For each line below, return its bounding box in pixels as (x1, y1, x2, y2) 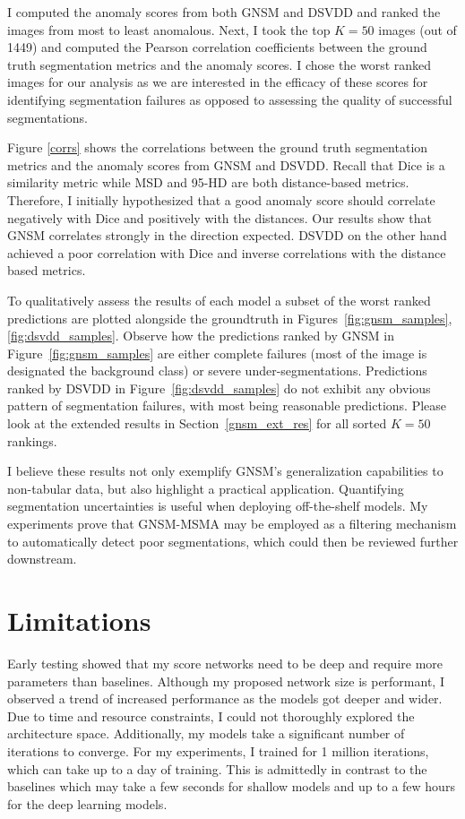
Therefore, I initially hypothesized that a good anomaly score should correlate (7, 190, 435, 209)
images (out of (378, 20, 457, 39)
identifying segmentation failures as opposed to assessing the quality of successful (7, 90, 452, 108)
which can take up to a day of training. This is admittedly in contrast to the (7, 759, 427, 778)
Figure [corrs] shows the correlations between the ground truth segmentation (7, 138, 428, 157)
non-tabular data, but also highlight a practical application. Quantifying (7, 478, 404, 497)
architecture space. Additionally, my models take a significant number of (7, 724, 405, 743)
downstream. (7, 549, 77, 568)
